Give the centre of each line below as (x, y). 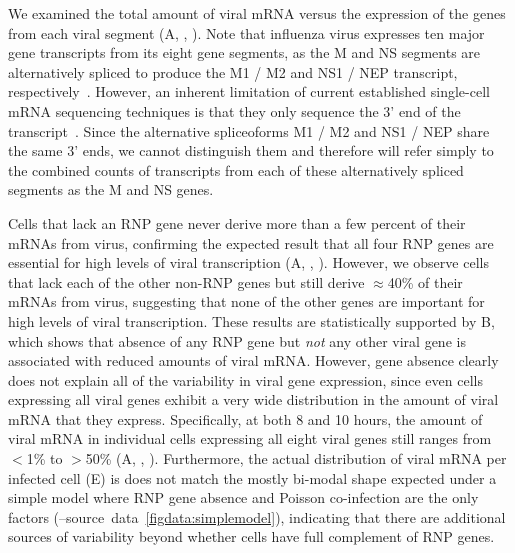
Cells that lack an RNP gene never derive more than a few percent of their (237, 222)
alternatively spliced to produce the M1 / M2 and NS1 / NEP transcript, (233, 71)
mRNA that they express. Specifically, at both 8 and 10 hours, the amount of (245, 418)
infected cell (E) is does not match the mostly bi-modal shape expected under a (252, 477)
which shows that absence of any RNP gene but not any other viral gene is (237, 340)
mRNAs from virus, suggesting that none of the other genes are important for (246, 301)
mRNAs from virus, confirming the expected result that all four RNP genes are (251, 242)
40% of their (425, 281)
